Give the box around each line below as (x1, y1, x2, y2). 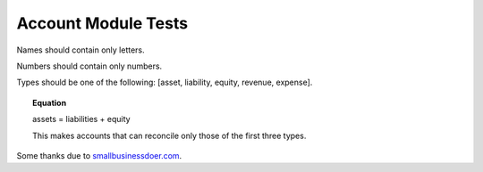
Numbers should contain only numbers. (16, 61, 163, 71)
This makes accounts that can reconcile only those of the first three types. (32, 130, 307, 141)
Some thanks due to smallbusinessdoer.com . (16, 150, 182, 160)
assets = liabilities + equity (32, 114, 131, 125)
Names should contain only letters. (16, 45, 145, 55)
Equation (32, 97, 67, 108)
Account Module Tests (16, 13, 188, 33)
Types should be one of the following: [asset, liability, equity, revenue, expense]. (16, 77, 313, 88)
